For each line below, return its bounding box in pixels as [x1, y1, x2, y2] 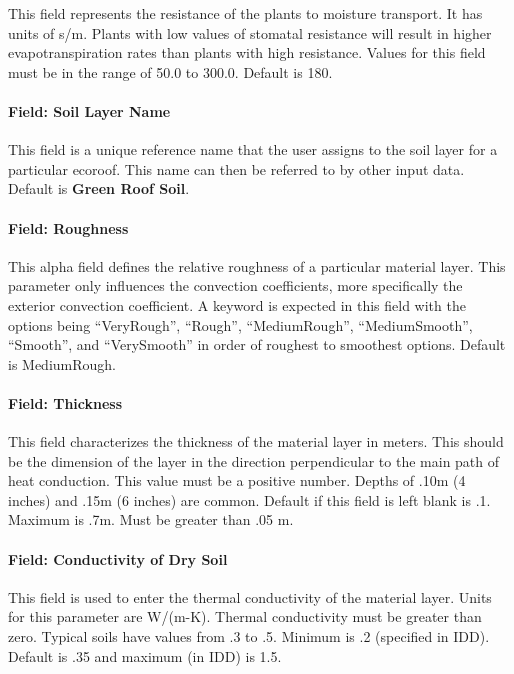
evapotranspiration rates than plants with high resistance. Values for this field [8, 42, 486, 63]
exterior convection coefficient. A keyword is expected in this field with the [8, 294, 466, 315]
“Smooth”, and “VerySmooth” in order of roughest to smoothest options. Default [8, 334, 506, 355]
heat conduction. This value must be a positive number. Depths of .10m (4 [8, 470, 466, 491]
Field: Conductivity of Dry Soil [8, 548, 228, 569]
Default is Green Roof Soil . [8, 178, 190, 199]
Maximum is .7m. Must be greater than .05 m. [8, 509, 294, 530]
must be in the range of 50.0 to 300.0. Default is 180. [8, 61, 333, 82]
